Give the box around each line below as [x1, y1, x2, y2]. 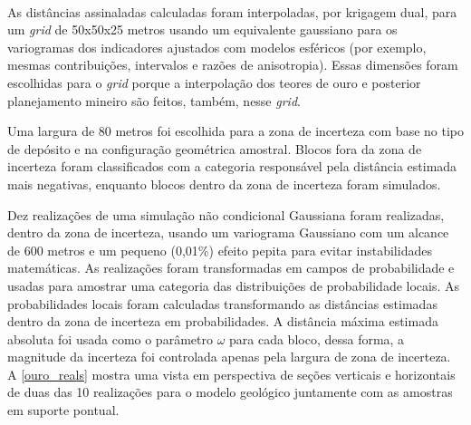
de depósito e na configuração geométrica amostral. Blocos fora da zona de [7, 139, 422, 158]
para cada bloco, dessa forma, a [229, 329, 405, 348]
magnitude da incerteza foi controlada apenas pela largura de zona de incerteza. [7, 347, 451, 366]
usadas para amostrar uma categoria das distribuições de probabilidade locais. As [7, 275, 460, 295]
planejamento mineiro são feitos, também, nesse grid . [7, 91, 301, 110]
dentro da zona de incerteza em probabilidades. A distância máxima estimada [7, 312, 438, 331]
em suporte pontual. [7, 401, 120, 420]
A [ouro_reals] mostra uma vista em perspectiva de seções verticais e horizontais [7, 364, 456, 383]
